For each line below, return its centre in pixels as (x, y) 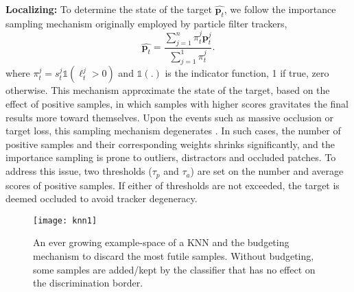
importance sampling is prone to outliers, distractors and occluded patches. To (171, 157)
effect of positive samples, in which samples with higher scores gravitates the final (177, 104)
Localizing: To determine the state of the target (109, 9)
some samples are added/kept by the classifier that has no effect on (174, 269)
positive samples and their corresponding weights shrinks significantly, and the (170, 144)
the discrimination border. (88, 283)
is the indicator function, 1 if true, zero (247, 73)
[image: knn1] (65, 220)
